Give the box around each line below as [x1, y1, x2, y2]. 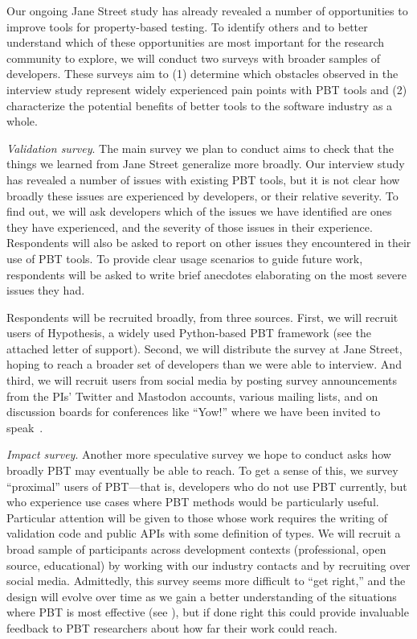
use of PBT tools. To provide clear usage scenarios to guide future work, [6, 249, 363, 266]
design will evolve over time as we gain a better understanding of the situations [6, 587, 397, 604]
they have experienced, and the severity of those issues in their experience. [6, 218, 373, 235]
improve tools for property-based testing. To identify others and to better [6, 18, 368, 35]
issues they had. [6, 282, 85, 299]
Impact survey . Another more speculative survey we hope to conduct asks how [6, 446, 391, 463]
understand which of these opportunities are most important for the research [6, 34, 385, 51]
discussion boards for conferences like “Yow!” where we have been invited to [6, 403, 381, 420]
